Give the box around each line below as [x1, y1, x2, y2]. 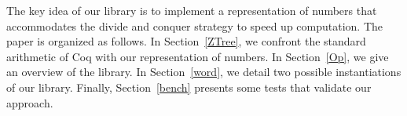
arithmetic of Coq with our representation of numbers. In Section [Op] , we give [6, 48, 389, 64]
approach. [6, 94, 53, 111]
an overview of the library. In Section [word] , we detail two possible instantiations [6, 63, 401, 80]
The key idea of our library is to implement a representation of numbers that [6, 2, 377, 18]
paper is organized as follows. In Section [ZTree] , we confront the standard [6, 33, 366, 49]
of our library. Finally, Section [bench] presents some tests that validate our [6, 78, 372, 95]
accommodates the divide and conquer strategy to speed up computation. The [6, 17, 383, 34]
